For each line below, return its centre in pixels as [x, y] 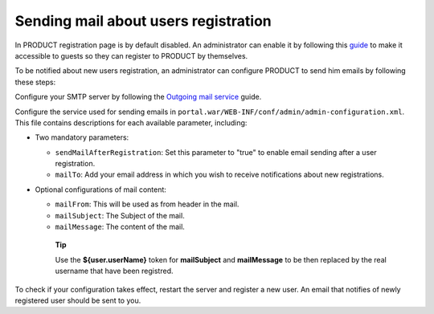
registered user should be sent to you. [78, 300]
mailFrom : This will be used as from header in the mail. [147, 204]
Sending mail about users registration [143, 21]
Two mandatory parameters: [82, 137]
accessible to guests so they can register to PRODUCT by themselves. [131, 55]
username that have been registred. [114, 271]
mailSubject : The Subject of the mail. [120, 215]
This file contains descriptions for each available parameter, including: [131, 122]
